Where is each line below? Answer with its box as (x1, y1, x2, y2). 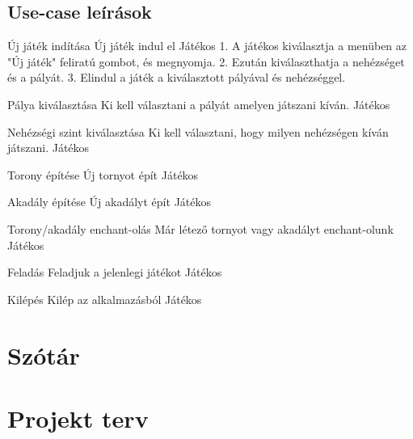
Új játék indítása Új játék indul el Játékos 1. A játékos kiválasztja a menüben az (7, 37, 407, 54)
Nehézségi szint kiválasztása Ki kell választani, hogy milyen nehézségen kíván (7, 123, 389, 140)
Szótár (7, 338, 80, 371)
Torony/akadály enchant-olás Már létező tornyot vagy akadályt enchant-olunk (7, 220, 394, 237)
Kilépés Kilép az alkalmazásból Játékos (7, 290, 202, 307)
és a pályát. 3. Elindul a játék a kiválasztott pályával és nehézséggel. (7, 69, 346, 86)
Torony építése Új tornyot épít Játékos (7, 166, 199, 183)
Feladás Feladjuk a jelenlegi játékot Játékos (7, 264, 222, 281)
